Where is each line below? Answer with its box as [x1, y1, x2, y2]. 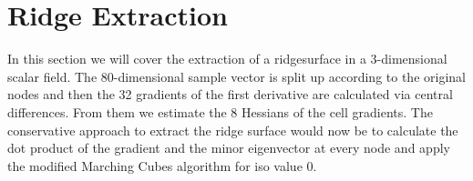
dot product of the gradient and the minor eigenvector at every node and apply [7, 138, 450, 157]
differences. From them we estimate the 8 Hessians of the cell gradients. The [7, 102, 433, 121]
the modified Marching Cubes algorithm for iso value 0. [7, 156, 317, 175]
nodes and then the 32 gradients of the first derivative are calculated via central [7, 85, 453, 104]
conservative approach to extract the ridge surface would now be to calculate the [7, 120, 458, 139]
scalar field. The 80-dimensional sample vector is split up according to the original [7, 66, 466, 85]
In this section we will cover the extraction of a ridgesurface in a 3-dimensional [7, 49, 447, 68]
